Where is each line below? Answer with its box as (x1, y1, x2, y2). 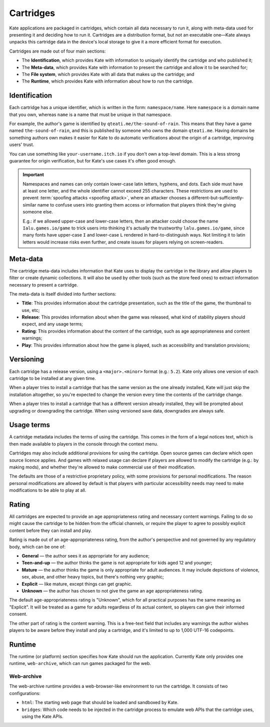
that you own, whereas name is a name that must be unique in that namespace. (9, 111, 172, 117)
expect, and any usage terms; (21, 321, 83, 327)
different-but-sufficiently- (191, 195, 244, 201)
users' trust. (9, 141, 34, 147)
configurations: (9, 690, 41, 696)
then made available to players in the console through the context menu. (9, 440, 158, 447)
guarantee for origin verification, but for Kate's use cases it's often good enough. (9, 157, 176, 163)
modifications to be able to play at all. (9, 487, 86, 493)
